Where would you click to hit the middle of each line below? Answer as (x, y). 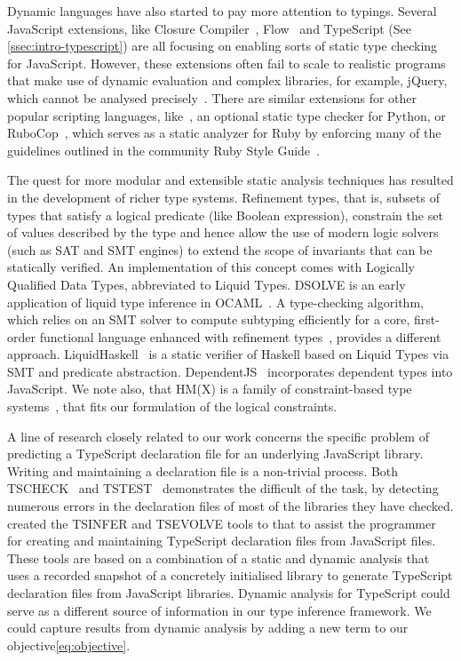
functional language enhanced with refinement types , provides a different (240, 336)
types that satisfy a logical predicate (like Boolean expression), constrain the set (225, 215)
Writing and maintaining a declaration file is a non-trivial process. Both (203, 470)
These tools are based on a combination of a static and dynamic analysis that (219, 557)
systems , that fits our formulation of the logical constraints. (172, 406)
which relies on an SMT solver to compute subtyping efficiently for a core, (209, 319)
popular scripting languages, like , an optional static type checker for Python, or (227, 115)
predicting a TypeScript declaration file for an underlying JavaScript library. (215, 454)
